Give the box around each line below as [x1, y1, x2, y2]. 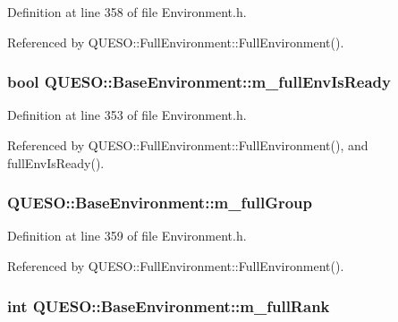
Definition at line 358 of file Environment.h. [7, 3, 247, 21]
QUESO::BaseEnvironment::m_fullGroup [7, 191, 312, 214]
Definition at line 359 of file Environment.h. [7, 226, 247, 245]
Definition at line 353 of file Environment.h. [7, 106, 247, 124]
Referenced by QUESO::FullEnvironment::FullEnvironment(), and [7, 136, 368, 154]
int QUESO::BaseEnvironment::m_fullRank [7, 294, 330, 317]
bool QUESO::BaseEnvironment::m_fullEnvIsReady [7, 71, 391, 93]
